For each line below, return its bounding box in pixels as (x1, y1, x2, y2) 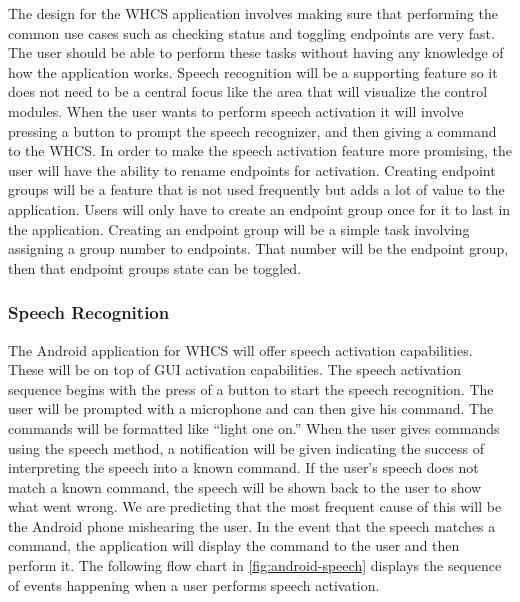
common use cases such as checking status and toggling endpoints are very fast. (8, 22, 495, 43)
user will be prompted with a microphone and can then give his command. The (8, 398, 494, 419)
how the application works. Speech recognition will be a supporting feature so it (8, 61, 498, 82)
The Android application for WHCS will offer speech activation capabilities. (8, 339, 473, 360)
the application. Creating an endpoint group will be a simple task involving (8, 218, 470, 239)
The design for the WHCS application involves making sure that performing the (8, 3, 499, 23)
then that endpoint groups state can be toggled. (8, 257, 302, 278)
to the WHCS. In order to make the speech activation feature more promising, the (8, 140, 512, 161)
